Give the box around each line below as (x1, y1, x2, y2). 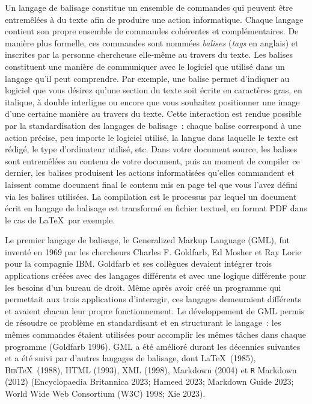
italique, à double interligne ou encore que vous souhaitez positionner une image (5, 95, 300, 108)
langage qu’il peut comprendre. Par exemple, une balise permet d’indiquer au (5, 72, 290, 84)
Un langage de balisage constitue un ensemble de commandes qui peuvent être (5, 1, 293, 13)
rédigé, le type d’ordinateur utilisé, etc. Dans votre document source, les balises (5, 143, 298, 155)
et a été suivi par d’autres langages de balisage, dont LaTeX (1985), (5, 352, 256, 364)
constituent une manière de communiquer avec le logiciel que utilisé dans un (5, 60, 285, 72)
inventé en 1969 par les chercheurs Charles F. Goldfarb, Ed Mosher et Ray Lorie (5, 245, 301, 258)
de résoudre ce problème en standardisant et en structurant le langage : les (5, 316, 281, 329)
